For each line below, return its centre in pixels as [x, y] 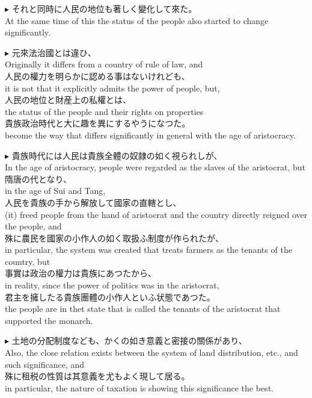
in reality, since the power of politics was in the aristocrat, [112, 285]
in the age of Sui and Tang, [55, 191]
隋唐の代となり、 [38, 179]
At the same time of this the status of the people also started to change [137, 20]
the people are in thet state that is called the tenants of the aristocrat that [143, 309]
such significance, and [44, 364]
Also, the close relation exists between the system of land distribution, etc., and [151, 353]
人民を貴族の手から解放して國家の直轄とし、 [93, 202]
